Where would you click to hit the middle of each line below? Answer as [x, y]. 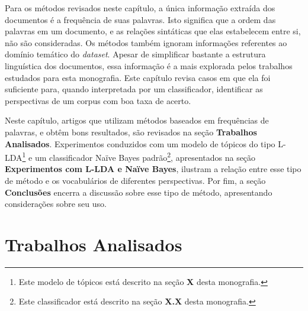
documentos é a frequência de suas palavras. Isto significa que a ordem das [140, 19]
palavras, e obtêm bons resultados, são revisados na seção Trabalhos [131, 132]
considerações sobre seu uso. [56, 204]
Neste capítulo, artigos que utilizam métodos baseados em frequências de [137, 120]
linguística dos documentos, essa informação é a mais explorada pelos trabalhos [149, 65]
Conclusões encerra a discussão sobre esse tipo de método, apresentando [139, 192]
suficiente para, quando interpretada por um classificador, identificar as [134, 89]
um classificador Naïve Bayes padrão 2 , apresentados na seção [145, 156]
